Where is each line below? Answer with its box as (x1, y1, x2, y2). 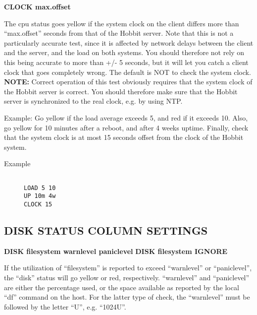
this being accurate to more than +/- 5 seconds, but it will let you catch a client (4, 57, 249, 67)
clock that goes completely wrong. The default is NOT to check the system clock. (4, 66, 251, 77)
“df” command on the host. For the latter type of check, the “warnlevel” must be (4, 292, 250, 302)
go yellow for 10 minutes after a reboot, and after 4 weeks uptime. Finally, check (4, 122, 249, 132)
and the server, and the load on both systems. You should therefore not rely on (4, 47, 245, 58)
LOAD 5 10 (24, 184, 56, 191)
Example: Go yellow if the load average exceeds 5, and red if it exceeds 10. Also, (4, 112, 248, 123)
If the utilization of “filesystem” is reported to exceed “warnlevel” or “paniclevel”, (4, 262, 252, 273)
